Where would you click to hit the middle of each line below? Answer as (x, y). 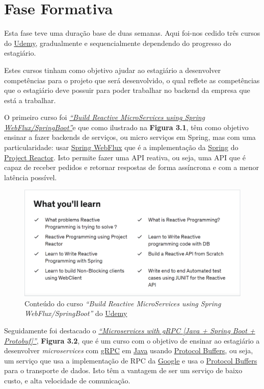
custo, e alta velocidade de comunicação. (67, 380)
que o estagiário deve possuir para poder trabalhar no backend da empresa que (127, 90)
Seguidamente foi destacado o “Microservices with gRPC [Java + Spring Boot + (130, 330)
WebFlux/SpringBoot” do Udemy (76, 313)
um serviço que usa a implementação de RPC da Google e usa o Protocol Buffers (131, 360)
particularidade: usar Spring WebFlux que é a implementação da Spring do (121, 147)
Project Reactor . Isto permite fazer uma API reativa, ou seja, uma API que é (125, 157)
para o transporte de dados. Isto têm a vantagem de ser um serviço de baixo (123, 370)
